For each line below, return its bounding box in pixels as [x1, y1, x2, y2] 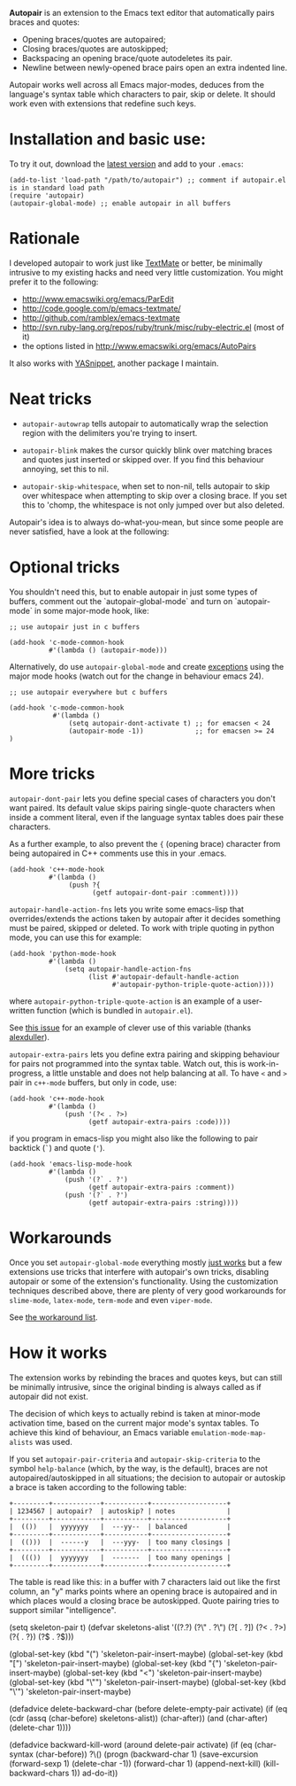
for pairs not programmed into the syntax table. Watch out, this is [9, 1058, 246, 1068]
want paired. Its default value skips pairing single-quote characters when [9, 802, 276, 813]
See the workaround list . [9, 1311, 99, 1323]
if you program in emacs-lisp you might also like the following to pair [9, 1133, 259, 1144]
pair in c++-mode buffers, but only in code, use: [9, 1076, 177, 1088]
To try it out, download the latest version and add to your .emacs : [9, 159, 245, 169]
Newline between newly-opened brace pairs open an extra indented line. [21, 62, 288, 73]
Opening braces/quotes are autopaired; [21, 35, 166, 44]
